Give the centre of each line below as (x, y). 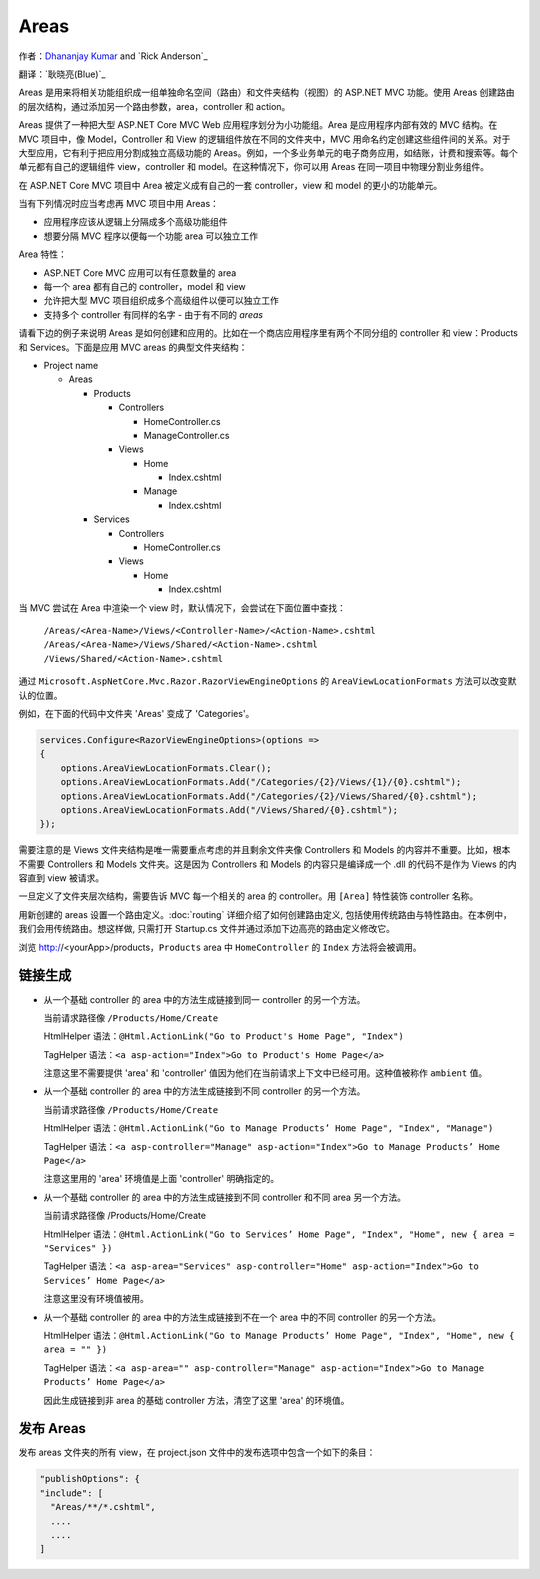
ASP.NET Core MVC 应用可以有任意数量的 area (140, 272)
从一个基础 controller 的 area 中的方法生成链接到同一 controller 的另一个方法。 (204, 999)
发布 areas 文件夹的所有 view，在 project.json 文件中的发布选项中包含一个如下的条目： (197, 1452)
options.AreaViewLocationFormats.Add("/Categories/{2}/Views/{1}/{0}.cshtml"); (261, 782)
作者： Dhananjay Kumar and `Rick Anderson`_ (113, 56)
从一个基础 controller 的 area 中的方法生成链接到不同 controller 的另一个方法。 (204, 1091)
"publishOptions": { (89, 1479)
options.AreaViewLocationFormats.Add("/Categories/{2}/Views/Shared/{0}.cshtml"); (269, 796)
